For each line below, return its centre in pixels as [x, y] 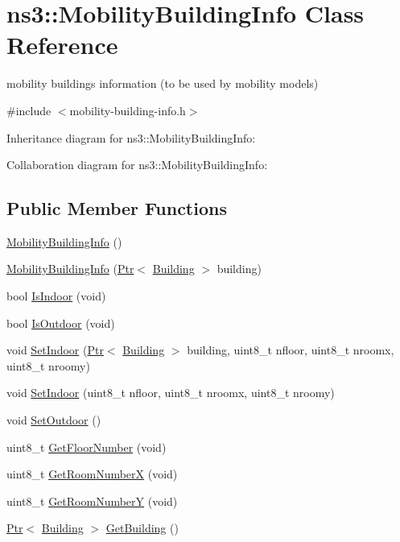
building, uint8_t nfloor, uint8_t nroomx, [291, 350]
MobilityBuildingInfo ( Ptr [70, 269]
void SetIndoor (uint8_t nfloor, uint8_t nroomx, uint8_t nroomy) [171, 393]
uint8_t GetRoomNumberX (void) [92, 474]
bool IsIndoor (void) [56, 296]
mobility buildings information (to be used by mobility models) [163, 83]
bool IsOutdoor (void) [61, 323]
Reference [62, 45]
